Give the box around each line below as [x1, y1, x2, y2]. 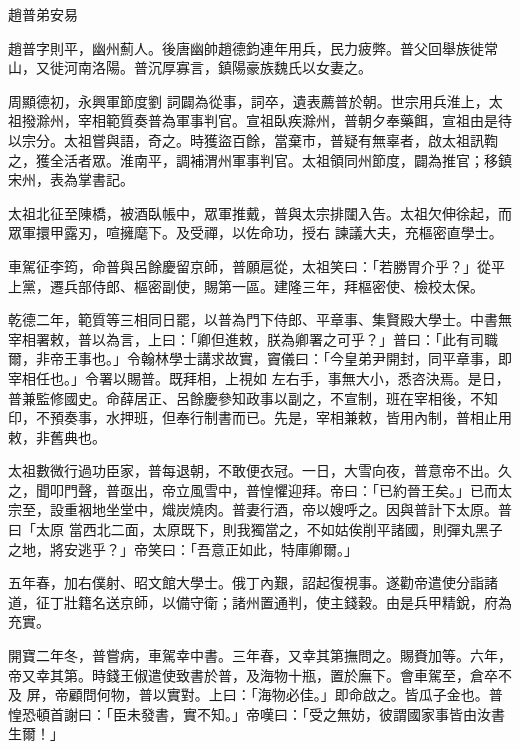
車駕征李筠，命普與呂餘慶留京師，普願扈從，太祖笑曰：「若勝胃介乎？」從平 [8, 255, 505, 276]
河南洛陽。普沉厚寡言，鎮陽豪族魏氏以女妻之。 [63, 57, 372, 78]
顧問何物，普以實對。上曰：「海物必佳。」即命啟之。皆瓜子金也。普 [68, 684, 503, 705]
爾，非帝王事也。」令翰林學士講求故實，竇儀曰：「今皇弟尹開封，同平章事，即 [8, 348, 512, 369]
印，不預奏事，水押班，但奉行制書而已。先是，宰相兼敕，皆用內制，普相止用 [8, 407, 512, 428]
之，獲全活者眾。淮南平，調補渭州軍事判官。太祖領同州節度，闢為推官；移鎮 [8, 149, 512, 170]
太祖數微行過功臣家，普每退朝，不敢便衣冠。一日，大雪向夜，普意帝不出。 [8, 460, 498, 481]
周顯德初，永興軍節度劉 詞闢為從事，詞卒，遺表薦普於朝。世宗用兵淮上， [8, 90, 489, 111]
